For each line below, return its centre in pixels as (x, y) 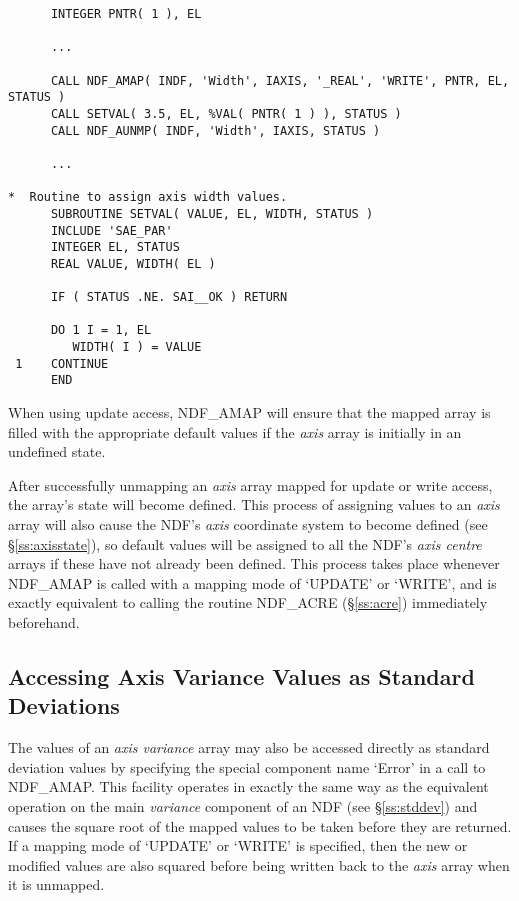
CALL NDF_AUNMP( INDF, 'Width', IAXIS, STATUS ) (215, 130)
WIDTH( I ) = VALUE (137, 347)
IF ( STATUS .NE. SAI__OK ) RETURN (169, 297)
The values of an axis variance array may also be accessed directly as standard (249, 747)
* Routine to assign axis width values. (148, 197)
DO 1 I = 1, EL (101, 330)
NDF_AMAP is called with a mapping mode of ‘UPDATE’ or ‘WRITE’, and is (252, 582)
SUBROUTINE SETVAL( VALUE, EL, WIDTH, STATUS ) (212, 213)
